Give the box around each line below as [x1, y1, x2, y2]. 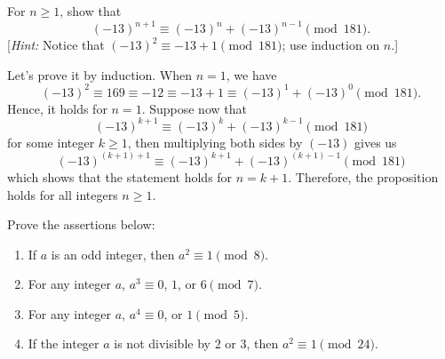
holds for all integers [7, 185, 118, 203]
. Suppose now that [141, 99, 247, 117]
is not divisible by [114, 334, 211, 353]
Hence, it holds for [7, 99, 107, 117]
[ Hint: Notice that [7, 36, 105, 54]
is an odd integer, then [51, 244, 175, 263]
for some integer [7, 132, 95, 151]
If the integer [28, 334, 99, 353]
